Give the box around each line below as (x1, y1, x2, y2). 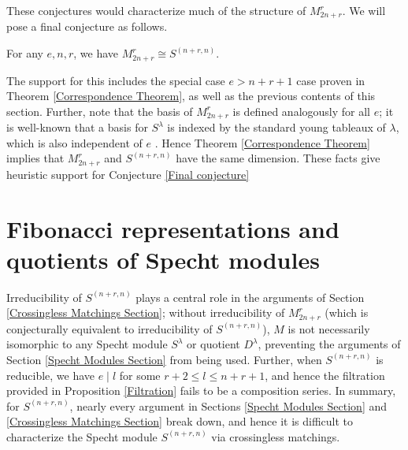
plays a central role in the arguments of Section (135, 288, 365, 305)
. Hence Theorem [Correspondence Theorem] (154, 134, 370, 151)
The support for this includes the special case (6, 72, 225, 88)
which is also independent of (6, 134, 143, 151)
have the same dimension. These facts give (176, 150, 380, 166)
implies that (6, 150, 65, 166)
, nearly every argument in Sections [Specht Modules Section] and (69, 397, 388, 414)
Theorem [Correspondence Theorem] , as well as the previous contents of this (6, 87, 376, 104)
